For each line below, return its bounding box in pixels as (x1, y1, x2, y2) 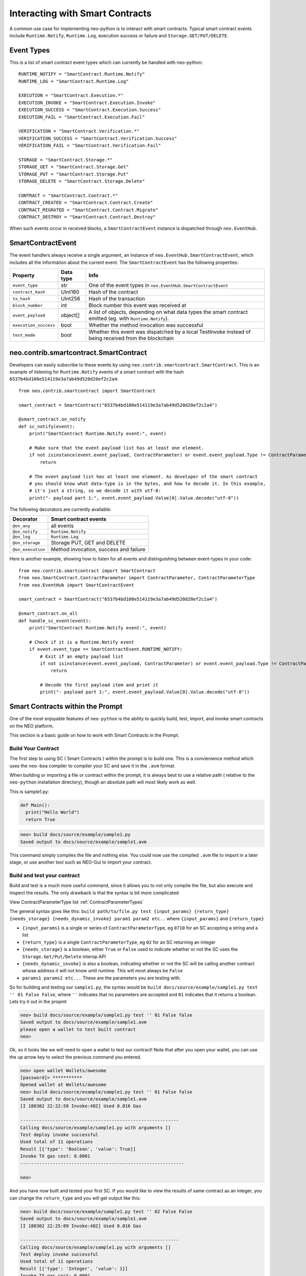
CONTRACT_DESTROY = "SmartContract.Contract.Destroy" (18, 214, 156, 220)
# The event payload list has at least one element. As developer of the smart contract (29, 474, 258, 479)
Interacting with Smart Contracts (9, 8, 152, 19)
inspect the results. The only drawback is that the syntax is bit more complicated (9, 890, 179, 896)
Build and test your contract (9, 872, 80, 879)
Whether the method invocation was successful (88, 322, 203, 329)
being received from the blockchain (88, 335, 174, 342)
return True (25, 817, 56, 822)
